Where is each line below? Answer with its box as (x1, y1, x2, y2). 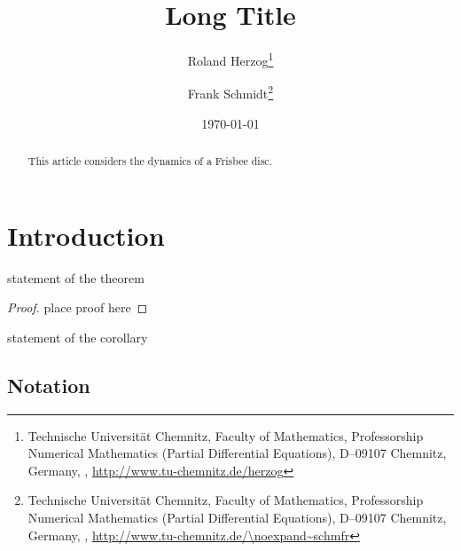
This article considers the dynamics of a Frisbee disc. (27, 153, 272, 169)
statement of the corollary (7, 327, 148, 346)
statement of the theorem (7, 268, 145, 287)
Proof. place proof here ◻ (7, 298, 148, 317)
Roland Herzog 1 (187, 49, 274, 69)
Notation (7, 371, 90, 398)
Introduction (7, 216, 165, 253)
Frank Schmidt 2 (187, 82, 274, 103)
